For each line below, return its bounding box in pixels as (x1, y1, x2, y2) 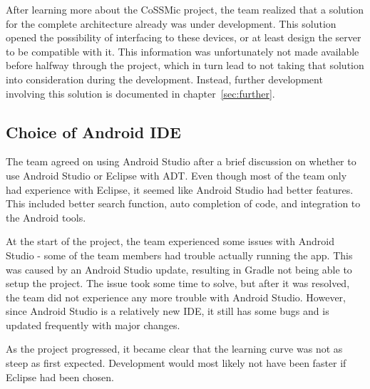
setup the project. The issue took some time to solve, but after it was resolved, (6, 276, 350, 291)
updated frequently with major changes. (6, 317, 180, 332)
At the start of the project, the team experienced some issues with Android (6, 234, 334, 249)
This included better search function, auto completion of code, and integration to (6, 196, 361, 211)
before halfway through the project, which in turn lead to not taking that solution (6, 58, 364, 73)
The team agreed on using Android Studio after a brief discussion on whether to (6, 154, 356, 169)
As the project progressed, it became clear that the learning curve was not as (6, 341, 343, 356)
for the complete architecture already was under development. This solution (6, 16, 336, 31)
